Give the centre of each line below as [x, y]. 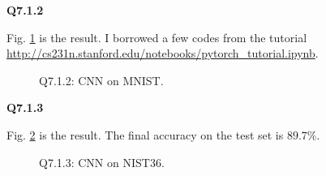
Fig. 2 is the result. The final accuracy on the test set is [145, 134]
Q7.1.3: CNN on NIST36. [102, 162]
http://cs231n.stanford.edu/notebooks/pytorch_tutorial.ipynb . [163, 53]
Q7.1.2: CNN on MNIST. [101, 80]
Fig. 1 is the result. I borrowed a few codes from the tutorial [157, 37]
